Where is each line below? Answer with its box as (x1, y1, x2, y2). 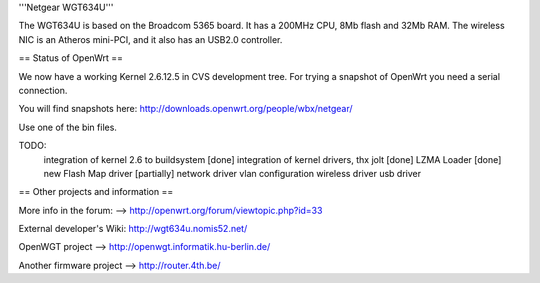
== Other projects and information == (18, 186, 174, 198)
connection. (18, 84, 68, 96)
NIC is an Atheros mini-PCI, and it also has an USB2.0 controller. (18, 33, 283, 45)
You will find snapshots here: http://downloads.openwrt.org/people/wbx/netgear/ (18, 103, 354, 115)
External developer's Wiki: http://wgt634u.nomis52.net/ (18, 223, 248, 235)
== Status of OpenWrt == (18, 52, 124, 64)
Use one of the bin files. (18, 121, 117, 133)
